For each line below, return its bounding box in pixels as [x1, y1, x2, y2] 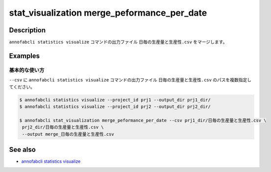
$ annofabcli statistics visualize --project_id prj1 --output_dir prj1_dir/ [19, 97, 211, 102]
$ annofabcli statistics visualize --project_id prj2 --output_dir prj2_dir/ [19, 103, 211, 109]
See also [9, 145, 36, 154]
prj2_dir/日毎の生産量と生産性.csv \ [22, 124, 104, 130]
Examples [9, 51, 40, 60]
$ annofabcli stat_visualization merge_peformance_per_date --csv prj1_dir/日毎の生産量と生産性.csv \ [19, 118, 267, 123]
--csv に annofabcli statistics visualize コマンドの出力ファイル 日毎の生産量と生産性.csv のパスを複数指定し [9, 77, 252, 83]
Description [9, 26, 46, 34]
